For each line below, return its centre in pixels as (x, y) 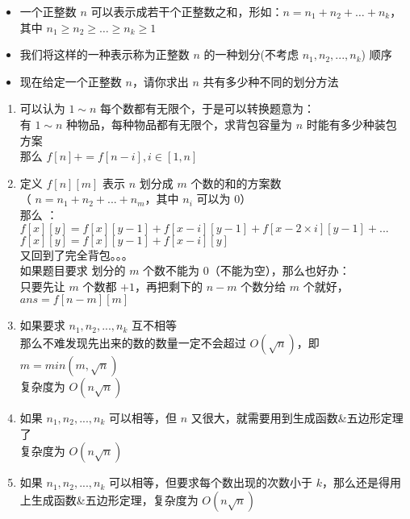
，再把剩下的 (169, 286)
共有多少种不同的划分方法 (271, 81)
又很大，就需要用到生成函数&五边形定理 (297, 417)
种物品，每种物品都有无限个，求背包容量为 (180, 124)
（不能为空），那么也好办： (279, 270)
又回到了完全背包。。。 (76, 254)
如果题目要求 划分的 (73, 270)
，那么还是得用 (362, 482)
